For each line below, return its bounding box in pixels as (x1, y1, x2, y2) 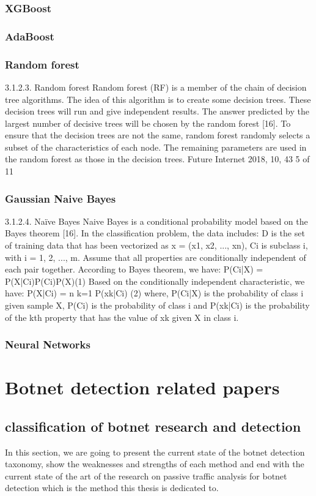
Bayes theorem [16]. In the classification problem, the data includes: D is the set (5, 227, 305, 239)
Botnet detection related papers (5, 375, 280, 400)
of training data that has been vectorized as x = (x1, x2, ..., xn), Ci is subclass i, (5, 239, 308, 252)
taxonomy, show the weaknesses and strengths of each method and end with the (5, 457, 304, 470)
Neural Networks (5, 337, 90, 352)
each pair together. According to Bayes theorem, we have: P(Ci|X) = (5, 263, 263, 276)
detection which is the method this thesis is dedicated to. (5, 481, 219, 494)
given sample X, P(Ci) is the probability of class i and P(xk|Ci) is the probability (5, 299, 310, 312)
